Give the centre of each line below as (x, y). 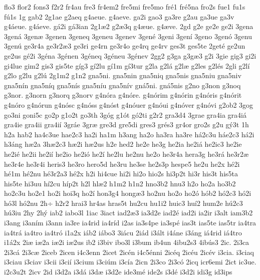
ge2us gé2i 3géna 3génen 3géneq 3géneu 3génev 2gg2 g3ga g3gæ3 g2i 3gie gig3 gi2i (130, 55)
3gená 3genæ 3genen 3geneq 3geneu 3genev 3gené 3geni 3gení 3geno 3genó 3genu (128, 36)
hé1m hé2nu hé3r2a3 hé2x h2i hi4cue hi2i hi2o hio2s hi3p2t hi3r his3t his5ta (121, 174)
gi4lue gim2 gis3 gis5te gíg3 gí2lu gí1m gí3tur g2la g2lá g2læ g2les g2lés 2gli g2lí (127, 65)
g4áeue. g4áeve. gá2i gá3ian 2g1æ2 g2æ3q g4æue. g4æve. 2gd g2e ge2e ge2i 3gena (129, 26)
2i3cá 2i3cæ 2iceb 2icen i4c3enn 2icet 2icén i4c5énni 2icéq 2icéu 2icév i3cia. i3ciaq (129, 252)
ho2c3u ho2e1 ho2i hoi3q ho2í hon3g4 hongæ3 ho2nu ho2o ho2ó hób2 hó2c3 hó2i (128, 193)
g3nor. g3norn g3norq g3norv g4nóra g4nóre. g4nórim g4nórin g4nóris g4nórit (123, 95)
